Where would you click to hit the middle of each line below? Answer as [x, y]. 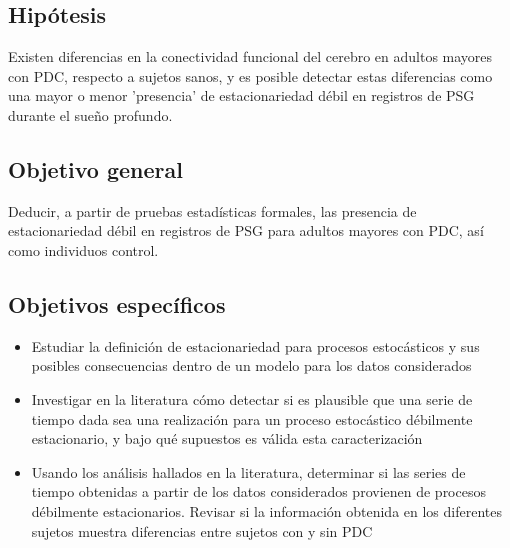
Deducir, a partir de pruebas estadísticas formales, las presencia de [212, 210]
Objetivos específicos [117, 303]
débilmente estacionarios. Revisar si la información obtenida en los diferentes [266, 510]
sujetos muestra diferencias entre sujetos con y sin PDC [202, 530]
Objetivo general [95, 168]
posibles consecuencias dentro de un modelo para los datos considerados [251, 365]
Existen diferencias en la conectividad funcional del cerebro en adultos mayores [250, 56]
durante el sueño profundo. [90, 114]
